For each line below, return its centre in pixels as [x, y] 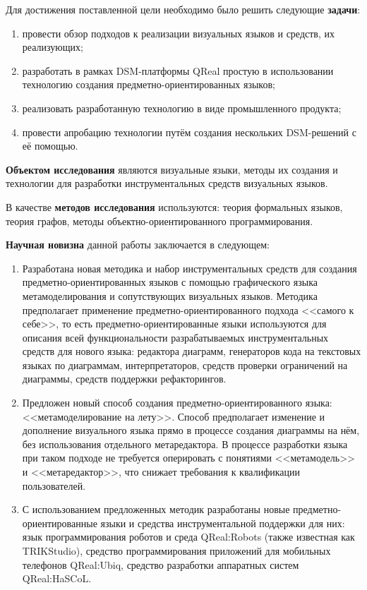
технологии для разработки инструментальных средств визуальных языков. [167, 183]
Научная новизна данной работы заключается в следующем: [138, 245]
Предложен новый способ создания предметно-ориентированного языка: [177, 403]
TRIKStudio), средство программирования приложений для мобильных [176, 550]
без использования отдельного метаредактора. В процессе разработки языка [185, 444]
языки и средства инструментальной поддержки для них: [223, 523]
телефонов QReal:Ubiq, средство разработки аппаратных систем [161, 564]
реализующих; [53, 47]
